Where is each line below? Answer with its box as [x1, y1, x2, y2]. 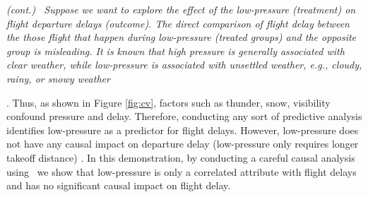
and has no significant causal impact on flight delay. [6, 178, 231, 193]
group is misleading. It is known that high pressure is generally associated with [6, 43, 345, 58]
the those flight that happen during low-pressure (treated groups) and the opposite [6, 30, 357, 44]
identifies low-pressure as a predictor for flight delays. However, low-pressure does [6, 122, 359, 137]
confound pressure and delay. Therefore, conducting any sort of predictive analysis [6, 109, 362, 124]
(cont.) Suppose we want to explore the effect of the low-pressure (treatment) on [6, 2, 356, 16]
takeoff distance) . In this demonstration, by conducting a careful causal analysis [6, 150, 355, 165]
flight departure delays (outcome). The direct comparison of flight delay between [6, 16, 350, 30]
